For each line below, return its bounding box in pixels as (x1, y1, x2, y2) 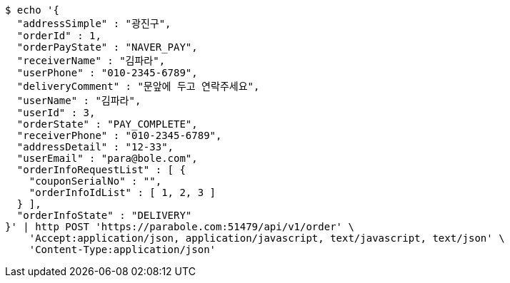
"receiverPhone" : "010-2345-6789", (16, 130, 222, 141)
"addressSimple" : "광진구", (16, 18, 171, 29)
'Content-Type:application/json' (29, 244, 216, 255)
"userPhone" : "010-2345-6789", (16, 67, 198, 78)
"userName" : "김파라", (16, 95, 141, 106)
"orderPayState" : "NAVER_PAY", (16, 41, 198, 53)
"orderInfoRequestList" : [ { (16, 164, 186, 175)
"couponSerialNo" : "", (29, 175, 162, 187)
